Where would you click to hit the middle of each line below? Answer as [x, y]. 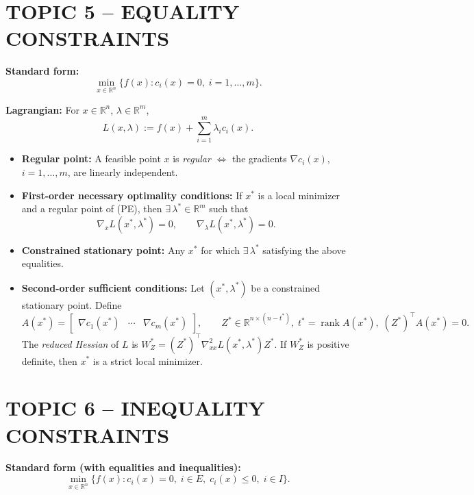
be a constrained [286, 287]
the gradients [259, 158]
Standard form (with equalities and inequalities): [123, 467]
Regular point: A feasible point [91, 158]
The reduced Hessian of [70, 343]
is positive [328, 343]
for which [221, 250]
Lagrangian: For [42, 109]
